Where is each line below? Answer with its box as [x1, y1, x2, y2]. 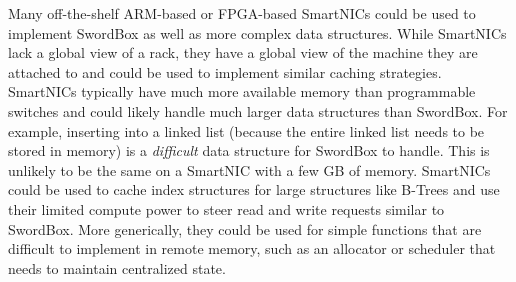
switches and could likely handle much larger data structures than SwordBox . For [8, 100, 508, 121]
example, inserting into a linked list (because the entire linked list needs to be [8, 120, 485, 141]
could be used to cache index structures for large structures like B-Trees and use [8, 179, 500, 200]
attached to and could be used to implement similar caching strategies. [8, 61, 442, 82]
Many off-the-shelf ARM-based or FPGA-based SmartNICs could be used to [8, 3, 476, 23]
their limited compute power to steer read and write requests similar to [8, 198, 445, 219]
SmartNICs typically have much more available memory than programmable [8, 81, 476, 102]
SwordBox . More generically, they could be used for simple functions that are [8, 218, 482, 239]
